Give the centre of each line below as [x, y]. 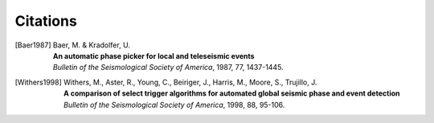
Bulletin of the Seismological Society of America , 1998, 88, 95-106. [174, 105]
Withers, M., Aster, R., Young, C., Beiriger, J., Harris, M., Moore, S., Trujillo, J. [190, 82]
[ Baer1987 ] [33, 45]
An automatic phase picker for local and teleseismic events [154, 55]
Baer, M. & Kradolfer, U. [91, 45]
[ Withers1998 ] [38, 82]
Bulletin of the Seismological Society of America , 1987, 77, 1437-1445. [168, 68]
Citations [46, 21]
